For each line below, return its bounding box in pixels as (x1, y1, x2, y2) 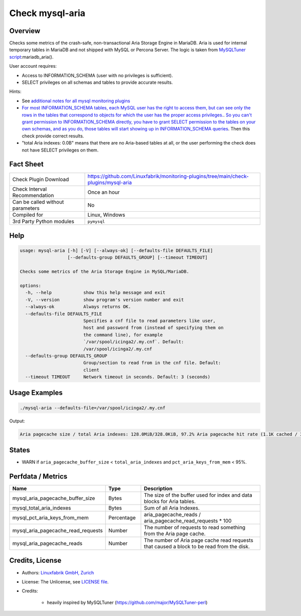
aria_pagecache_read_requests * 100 (143, 517, 232, 524)
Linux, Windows (87, 211, 125, 218)
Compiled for (12, 211, 44, 218)
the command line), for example (83, 332, 163, 338)
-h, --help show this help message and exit (25, 290, 166, 295)
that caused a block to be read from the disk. (143, 543, 250, 550)
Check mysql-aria (9, 8, 85, 19)
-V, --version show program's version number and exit (25, 296, 184, 302)
